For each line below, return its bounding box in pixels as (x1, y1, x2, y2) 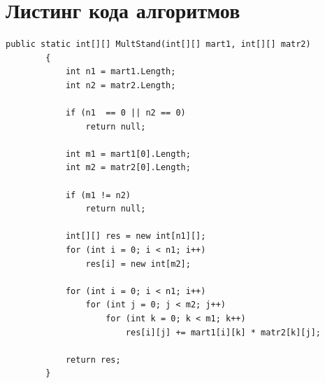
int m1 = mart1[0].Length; (65, 148, 191, 159)
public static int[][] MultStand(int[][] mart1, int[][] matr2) (6, 39, 311, 50)
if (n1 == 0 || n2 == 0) (65, 108, 186, 118)
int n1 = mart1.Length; (65, 67, 176, 77)
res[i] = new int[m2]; (85, 258, 191, 269)
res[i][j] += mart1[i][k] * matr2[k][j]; (125, 327, 322, 337)
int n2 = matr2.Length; (65, 80, 176, 90)
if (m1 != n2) (65, 190, 131, 200)
